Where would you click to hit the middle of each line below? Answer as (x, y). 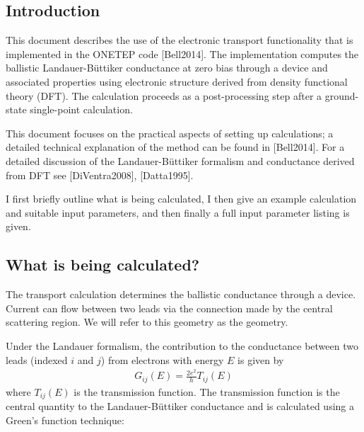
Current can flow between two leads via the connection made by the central (169, 308)
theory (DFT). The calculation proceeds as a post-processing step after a (164, 95)
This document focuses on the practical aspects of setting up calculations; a (170, 133)
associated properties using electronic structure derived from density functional (177, 81)
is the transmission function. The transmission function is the (207, 391)
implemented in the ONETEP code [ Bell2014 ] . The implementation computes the (182, 53)
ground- (342, 95)
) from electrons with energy (162, 359)
